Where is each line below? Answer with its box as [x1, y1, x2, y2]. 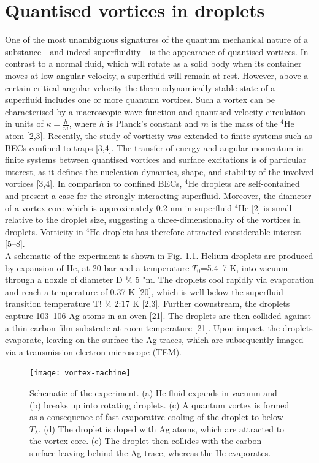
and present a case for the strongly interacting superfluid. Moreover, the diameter [5, 189, 312, 202]
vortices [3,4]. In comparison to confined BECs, [5, 177, 182, 190]
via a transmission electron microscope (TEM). [5, 345, 182, 358]
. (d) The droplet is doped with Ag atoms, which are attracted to [38, 422, 285, 435]
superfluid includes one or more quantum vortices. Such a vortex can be [5, 93, 275, 106]
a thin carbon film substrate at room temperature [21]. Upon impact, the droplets [5, 321, 313, 334]
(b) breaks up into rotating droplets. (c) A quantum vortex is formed [29, 398, 290, 411]
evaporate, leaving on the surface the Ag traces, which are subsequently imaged [5, 333, 304, 346]
